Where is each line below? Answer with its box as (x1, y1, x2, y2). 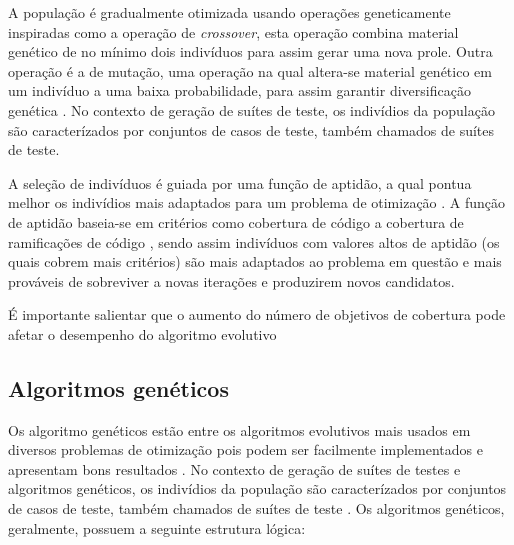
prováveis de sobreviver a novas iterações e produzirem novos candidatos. (8, 270, 455, 291)
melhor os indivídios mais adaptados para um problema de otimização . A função (8, 192, 506, 213)
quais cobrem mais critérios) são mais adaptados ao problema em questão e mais (8, 251, 502, 272)
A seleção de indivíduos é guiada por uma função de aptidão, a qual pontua (8, 172, 472, 193)
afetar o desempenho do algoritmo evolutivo (8, 323, 277, 344)
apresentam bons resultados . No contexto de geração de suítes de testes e (8, 458, 461, 479)
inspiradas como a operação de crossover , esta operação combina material (8, 21, 459, 42)
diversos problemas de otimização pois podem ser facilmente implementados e (8, 439, 483, 460)
